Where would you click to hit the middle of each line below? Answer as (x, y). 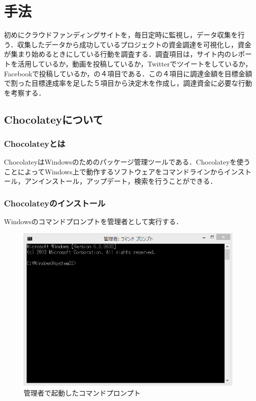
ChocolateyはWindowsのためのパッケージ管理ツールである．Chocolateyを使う (127, 162)
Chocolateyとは (35, 143)
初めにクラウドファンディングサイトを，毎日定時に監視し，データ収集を (121, 35)
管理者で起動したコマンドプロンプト (82, 392)
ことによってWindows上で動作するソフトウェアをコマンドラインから (114, 171)
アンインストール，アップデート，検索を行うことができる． (121, 181)
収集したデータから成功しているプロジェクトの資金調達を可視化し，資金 (134, 44)
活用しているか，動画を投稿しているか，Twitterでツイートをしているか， (135, 63)
